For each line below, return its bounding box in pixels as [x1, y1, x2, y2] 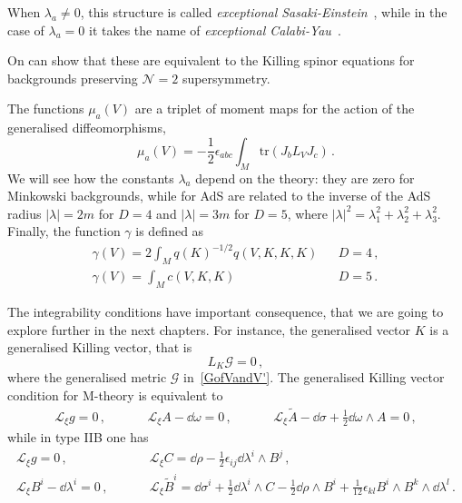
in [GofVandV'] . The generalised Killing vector [183, 368, 445, 387]
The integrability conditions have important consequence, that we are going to [7, 302, 444, 321]
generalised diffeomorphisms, [7, 118, 166, 137]
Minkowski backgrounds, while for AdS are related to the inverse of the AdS [7, 186, 431, 205]
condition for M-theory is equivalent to [7, 385, 223, 404]
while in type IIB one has [7, 428, 149, 447]
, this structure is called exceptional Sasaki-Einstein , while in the [80, 3, 447, 21]
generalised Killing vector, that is [7, 338, 192, 357]
